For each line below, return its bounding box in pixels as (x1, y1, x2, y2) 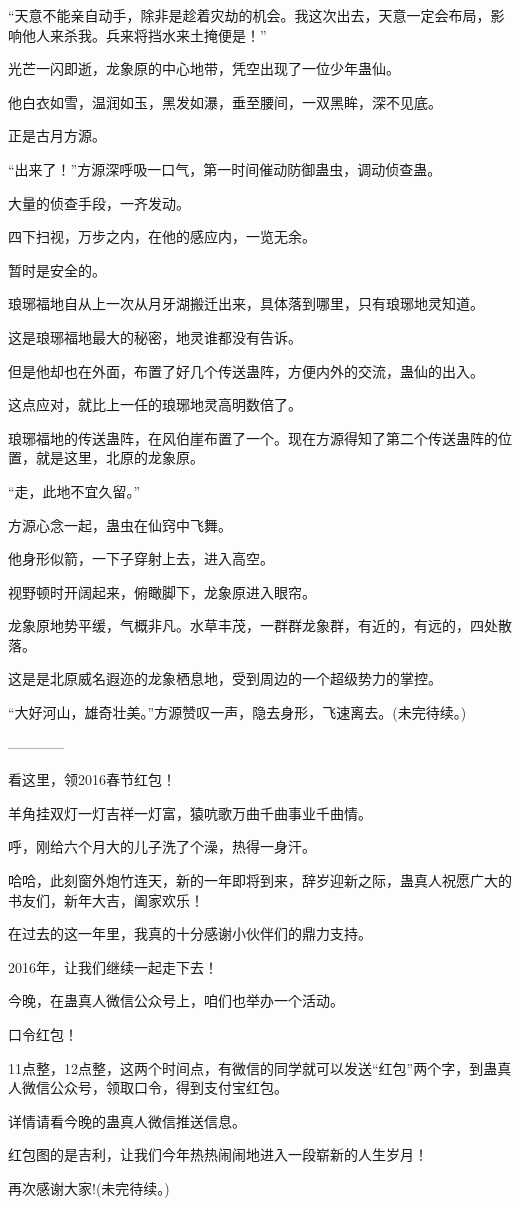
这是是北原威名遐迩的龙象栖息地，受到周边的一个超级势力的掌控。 (8, 668, 442, 689)
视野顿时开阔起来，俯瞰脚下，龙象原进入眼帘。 (8, 581, 316, 602)
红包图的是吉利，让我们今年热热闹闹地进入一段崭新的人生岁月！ (8, 1144, 428, 1165)
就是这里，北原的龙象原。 (35, 447, 204, 468)
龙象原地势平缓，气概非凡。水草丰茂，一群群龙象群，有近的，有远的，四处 (8, 615, 498, 636)
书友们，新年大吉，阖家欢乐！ (8, 889, 204, 910)
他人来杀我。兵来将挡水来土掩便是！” (21, 24, 267, 45)
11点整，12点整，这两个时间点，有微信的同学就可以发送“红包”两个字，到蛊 (8, 1057, 498, 1078)
